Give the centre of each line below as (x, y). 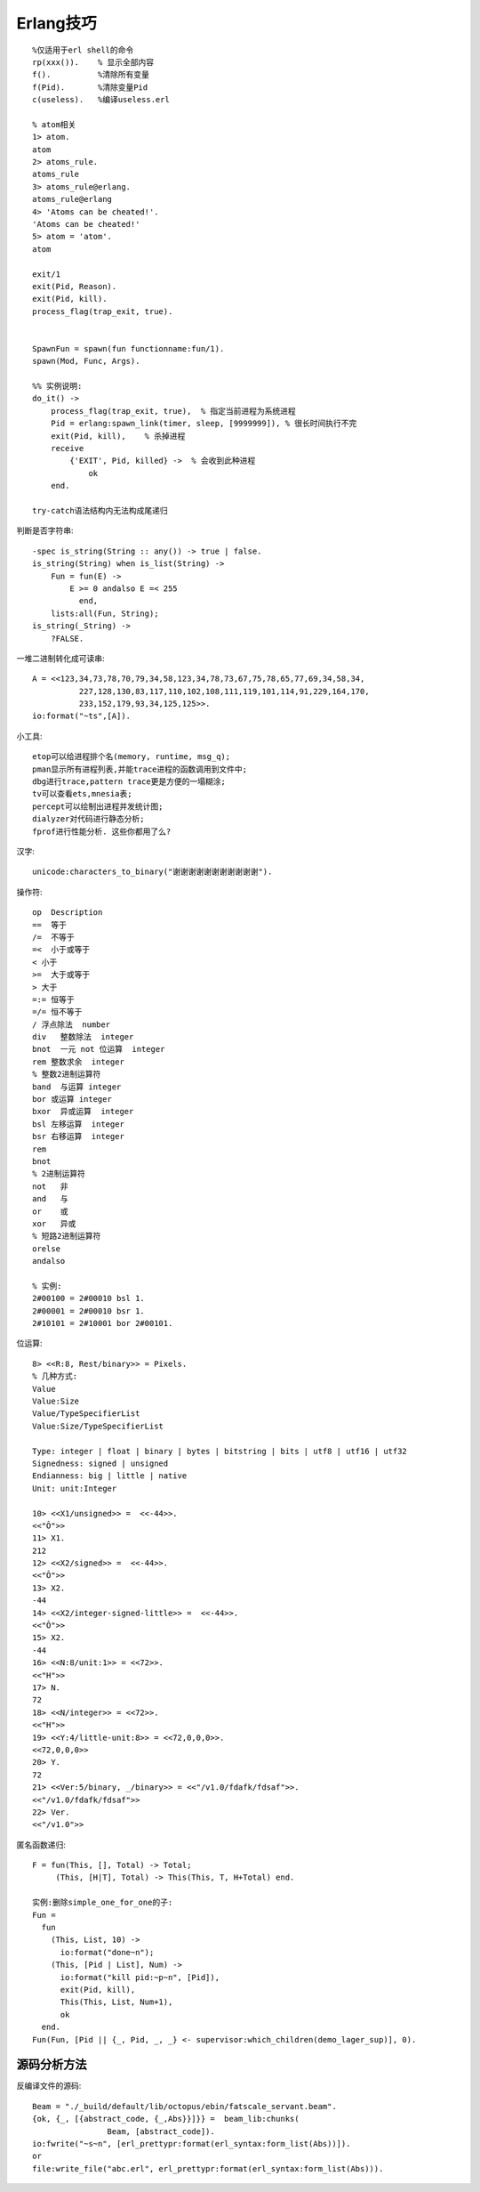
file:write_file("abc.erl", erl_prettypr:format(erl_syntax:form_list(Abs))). (208, 2168)
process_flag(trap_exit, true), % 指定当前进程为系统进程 (173, 411)
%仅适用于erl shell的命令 (83, 50)
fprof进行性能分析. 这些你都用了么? (102, 831)
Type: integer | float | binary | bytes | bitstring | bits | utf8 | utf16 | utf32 (220, 1451)
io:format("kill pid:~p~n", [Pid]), (140, 1977)
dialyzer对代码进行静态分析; (88, 819)
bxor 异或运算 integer (83, 1112)
